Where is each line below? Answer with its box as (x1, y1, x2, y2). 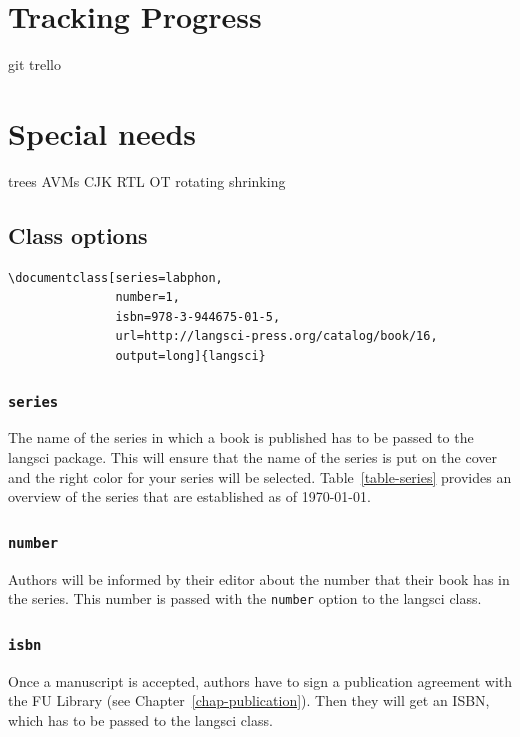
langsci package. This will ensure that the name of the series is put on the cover (8, 446, 497, 467)
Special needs (8, 112, 196, 153)
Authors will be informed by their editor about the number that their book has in (8, 568, 510, 589)
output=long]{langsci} (115, 349, 266, 364)
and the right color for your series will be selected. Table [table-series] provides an (8, 466, 512, 487)
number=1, (115, 290, 180, 305)
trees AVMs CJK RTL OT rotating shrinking (8, 170, 286, 191)
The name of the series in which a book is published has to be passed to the (8, 427, 474, 448)
